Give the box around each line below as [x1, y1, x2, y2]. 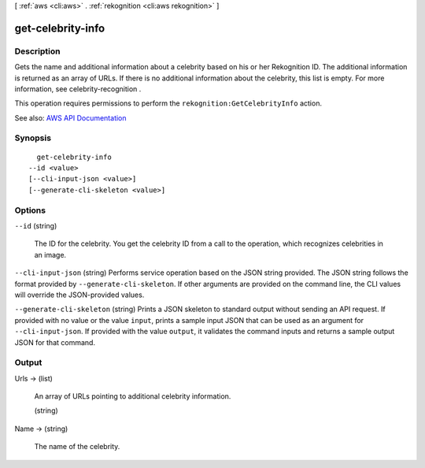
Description [14, 46, 61, 57]
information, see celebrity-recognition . [14, 84, 142, 94]
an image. [34, 250, 67, 259]
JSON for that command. [14, 337, 96, 347]
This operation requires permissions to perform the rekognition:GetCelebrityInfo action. [14, 98, 323, 108]
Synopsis [14, 132, 51, 143]
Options [14, 205, 46, 216]
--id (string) [14, 221, 57, 230]
